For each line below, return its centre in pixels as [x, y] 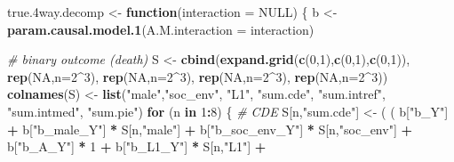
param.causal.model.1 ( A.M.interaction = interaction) [161, 29]
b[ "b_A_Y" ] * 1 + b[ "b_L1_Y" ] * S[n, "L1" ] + [137, 146]
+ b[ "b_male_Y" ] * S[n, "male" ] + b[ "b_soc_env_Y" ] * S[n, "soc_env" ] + [210, 129]
